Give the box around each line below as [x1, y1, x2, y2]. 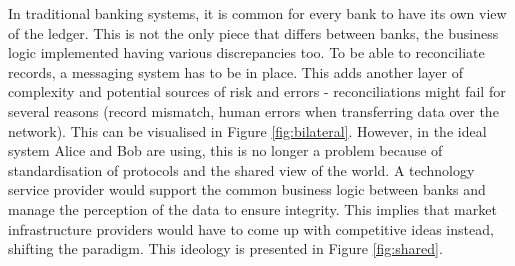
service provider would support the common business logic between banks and [8, 179, 486, 200]
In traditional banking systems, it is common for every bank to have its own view [8, 3, 507, 23]
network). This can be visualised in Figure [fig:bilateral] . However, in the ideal [8, 120, 487, 141]
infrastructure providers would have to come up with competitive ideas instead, [8, 218, 494, 239]
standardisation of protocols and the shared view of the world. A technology [8, 159, 475, 180]
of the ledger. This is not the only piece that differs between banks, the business [8, 22, 499, 43]
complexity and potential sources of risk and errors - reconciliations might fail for [8, 81, 506, 102]
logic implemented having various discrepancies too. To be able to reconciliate [8, 42, 485, 63]
